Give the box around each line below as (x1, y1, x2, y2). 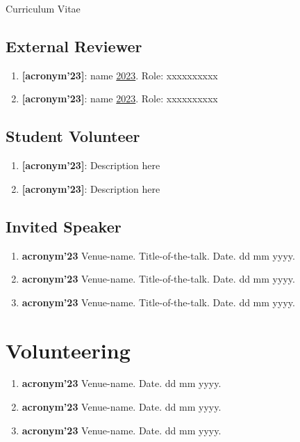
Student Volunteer (6, 125, 140, 147)
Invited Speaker (6, 215, 122, 237)
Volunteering (6, 336, 131, 364)
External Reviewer (6, 35, 142, 56)
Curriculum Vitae (6, 1, 81, 15)
